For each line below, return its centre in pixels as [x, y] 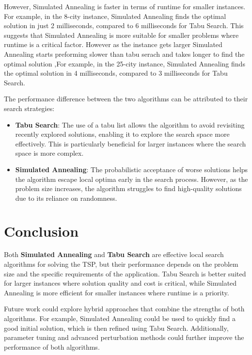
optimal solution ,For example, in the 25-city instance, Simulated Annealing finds [125, 63]
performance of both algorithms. [52, 347]
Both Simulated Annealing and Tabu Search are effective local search [114, 254]
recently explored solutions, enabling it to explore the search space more [122, 134]
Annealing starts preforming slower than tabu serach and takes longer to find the [124, 54]
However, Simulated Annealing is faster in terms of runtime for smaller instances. [125, 6]
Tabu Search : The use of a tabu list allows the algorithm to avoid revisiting [130, 124]
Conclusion [41, 231]
